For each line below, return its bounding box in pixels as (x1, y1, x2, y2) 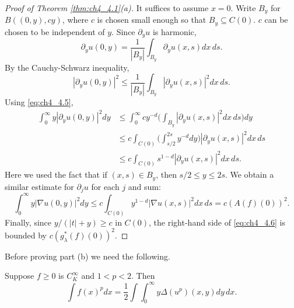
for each (91, 180, 120, 192)
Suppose (5, 269, 34, 282)
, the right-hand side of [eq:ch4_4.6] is (149, 216, 286, 228)
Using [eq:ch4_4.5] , (5, 96, 73, 108)
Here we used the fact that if (5, 168, 107, 181)
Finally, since (5, 216, 52, 228)
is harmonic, (152, 25, 197, 37)
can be (264, 13, 288, 26)
